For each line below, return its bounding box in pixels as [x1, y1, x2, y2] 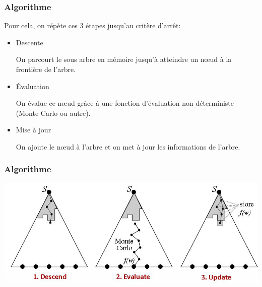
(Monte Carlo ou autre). [16, 107, 91, 118]
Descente [16, 37, 43, 47]
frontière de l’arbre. [16, 64, 76, 74]
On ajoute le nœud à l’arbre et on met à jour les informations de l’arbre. [16, 141, 240, 152]
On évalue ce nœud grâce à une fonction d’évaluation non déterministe [16, 98, 234, 108]
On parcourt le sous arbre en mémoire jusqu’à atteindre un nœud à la [16, 54, 232, 64]
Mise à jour [16, 124, 51, 135]
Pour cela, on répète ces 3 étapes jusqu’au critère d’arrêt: [4, 20, 181, 31]
